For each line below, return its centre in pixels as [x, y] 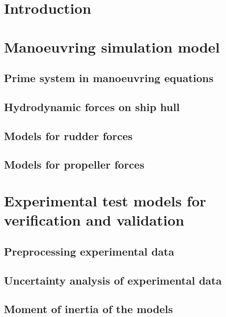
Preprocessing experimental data [89, 251]
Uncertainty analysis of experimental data [113, 280]
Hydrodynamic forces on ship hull [92, 106]
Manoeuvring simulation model [112, 46]
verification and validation [94, 220]
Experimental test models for [105, 201]
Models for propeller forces [74, 164]
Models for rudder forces [68, 135]
